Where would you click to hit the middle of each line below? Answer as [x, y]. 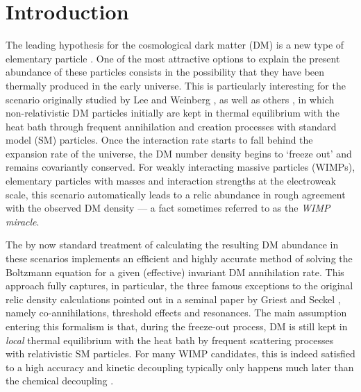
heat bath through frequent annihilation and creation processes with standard [171, 126]
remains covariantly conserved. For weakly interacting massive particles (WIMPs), [180, 167]
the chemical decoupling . [60, 381]
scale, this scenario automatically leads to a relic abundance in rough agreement [176, 194]
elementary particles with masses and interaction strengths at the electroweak [171, 181]
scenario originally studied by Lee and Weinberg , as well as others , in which [170, 99]
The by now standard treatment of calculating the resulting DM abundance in [172, 245]
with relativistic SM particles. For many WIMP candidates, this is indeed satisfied [180, 353]
